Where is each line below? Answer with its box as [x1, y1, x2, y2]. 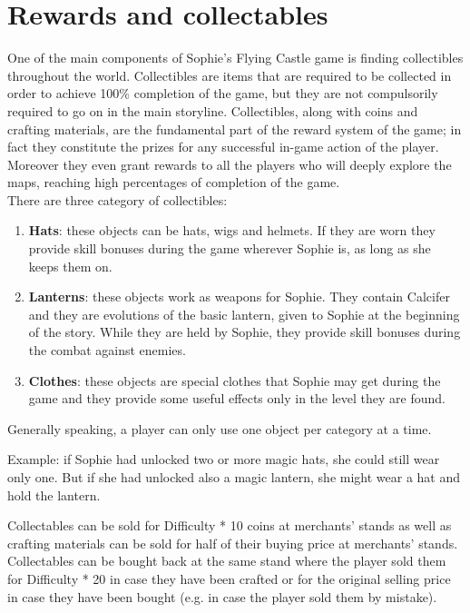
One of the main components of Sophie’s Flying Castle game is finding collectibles [7, 48, 464, 67]
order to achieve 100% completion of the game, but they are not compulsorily [7, 84, 438, 103]
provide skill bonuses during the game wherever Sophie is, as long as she [28, 239, 431, 258]
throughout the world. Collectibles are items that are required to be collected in [7, 65, 452, 84]
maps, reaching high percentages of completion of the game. [7, 173, 340, 192]
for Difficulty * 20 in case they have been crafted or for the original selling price [7, 569, 451, 588]
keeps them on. [28, 256, 113, 275]
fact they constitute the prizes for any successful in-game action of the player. [7, 137, 439, 156]
